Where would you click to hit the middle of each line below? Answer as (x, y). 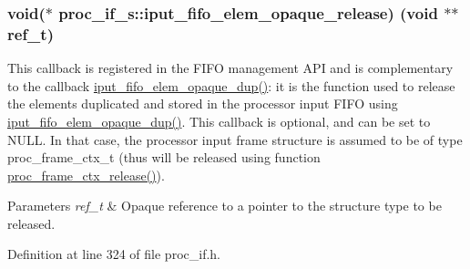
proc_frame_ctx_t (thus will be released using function (164, 157)
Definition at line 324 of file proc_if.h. (114, 254)
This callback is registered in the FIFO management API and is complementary (230, 68)
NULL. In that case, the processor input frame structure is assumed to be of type (235, 139)
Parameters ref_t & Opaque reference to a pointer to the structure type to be (225, 206)
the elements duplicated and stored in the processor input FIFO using (203, 103)
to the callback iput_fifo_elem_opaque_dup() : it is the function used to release (231, 85)
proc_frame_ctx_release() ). (86, 175)
